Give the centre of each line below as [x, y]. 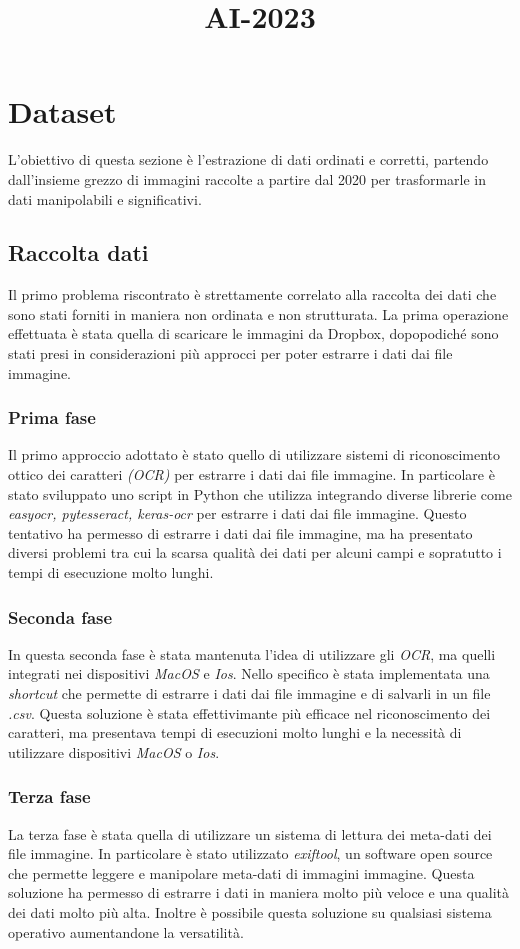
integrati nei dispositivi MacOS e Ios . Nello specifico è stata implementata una [249, 673]
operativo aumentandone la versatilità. [126, 931]
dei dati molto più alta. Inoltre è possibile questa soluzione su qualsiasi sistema [250, 912]
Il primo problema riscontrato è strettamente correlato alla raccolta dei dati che [252, 294]
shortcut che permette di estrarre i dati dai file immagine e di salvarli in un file [249, 693]
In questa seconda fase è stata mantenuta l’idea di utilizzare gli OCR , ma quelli [252, 653]
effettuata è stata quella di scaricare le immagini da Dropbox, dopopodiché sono [253, 333]
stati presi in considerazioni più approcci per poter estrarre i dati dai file [230, 353]
